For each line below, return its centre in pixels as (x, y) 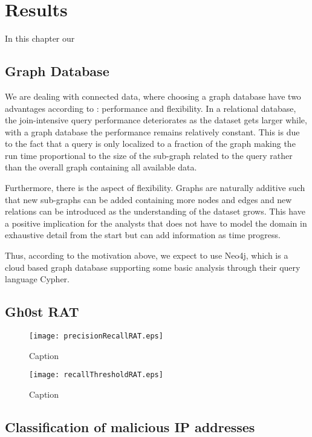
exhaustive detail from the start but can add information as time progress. (143, 235)
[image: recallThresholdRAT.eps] (96, 375)
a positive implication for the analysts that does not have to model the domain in (156, 223)
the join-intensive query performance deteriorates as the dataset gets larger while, (156, 120)
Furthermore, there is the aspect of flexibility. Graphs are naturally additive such (155, 188)
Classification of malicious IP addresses (130, 426)
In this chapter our (40, 38)
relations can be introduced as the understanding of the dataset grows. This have (155, 211)
